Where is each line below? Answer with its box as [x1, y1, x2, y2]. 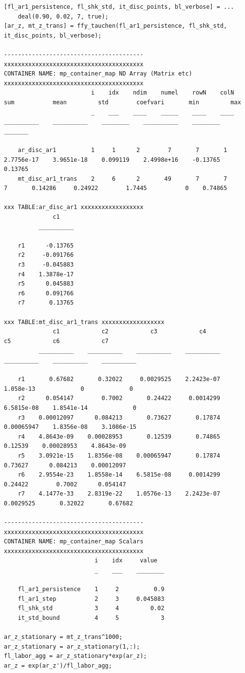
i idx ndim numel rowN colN [91, 89, 234, 96]
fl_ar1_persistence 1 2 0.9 [18, 586, 165, 593]
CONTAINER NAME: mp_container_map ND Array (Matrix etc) [4, 70, 192, 77]
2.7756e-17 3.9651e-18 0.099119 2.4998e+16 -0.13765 [4, 156, 220, 163]
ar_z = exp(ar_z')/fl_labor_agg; [4, 662, 112, 669]
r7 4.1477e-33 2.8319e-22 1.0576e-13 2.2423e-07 [18, 490, 220, 498]
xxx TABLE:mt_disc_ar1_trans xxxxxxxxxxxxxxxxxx [4, 318, 165, 326]
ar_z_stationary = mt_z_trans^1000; [4, 634, 123, 641]
